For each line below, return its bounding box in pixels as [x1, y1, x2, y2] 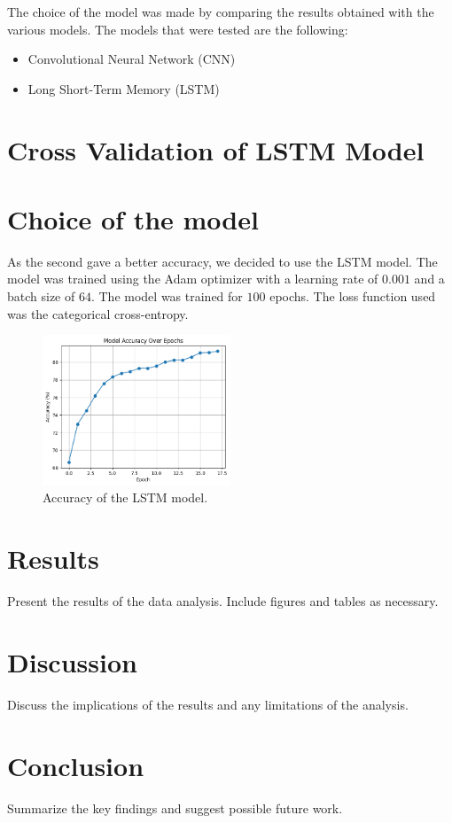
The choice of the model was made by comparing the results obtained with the [7, 3, 434, 20]
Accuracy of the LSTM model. [43, 488, 208, 507]
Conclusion [7, 747, 144, 783]
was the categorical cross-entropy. [7, 304, 189, 322]
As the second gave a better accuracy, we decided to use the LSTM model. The [7, 252, 438, 270]
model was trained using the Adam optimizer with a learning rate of [7, 269, 378, 288]
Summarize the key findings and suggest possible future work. [7, 798, 343, 817]
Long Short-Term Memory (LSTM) [27, 79, 220, 97]
